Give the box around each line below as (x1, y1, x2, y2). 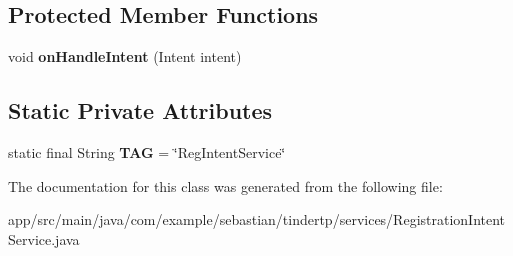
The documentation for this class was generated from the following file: (8, 175, 443, 196)
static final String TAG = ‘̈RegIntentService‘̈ (8, 142, 286, 162)
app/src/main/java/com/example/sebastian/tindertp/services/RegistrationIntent (8, 209, 506, 230)
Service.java (8, 228, 80, 249)
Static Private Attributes (8, 95, 273, 126)
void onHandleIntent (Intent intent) (8, 46, 242, 67)
